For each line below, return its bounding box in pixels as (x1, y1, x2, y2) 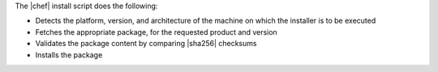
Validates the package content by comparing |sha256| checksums (35, 39, 257, 49)
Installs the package (35, 49, 103, 60)
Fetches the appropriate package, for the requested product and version (35, 27, 277, 36)
